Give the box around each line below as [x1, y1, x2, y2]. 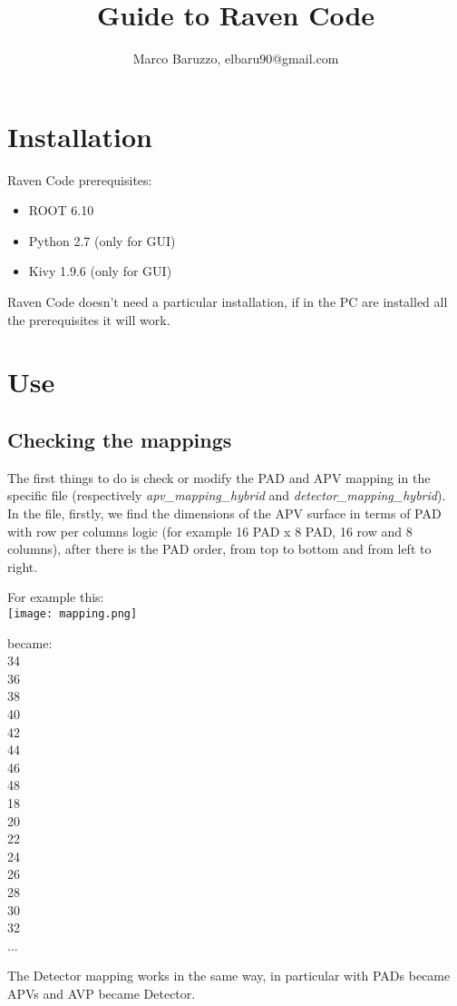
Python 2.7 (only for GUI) [28, 231, 176, 250]
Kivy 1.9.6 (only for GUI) [28, 261, 172, 281]
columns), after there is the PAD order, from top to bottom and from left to [7, 539, 432, 558]
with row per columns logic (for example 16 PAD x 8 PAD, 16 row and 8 [7, 521, 413, 540]
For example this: [7, 587, 104, 607]
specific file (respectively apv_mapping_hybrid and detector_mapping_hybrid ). [7, 486, 446, 505]
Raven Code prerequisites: [7, 170, 152, 189]
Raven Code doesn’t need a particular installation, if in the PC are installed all [7, 292, 448, 311]
